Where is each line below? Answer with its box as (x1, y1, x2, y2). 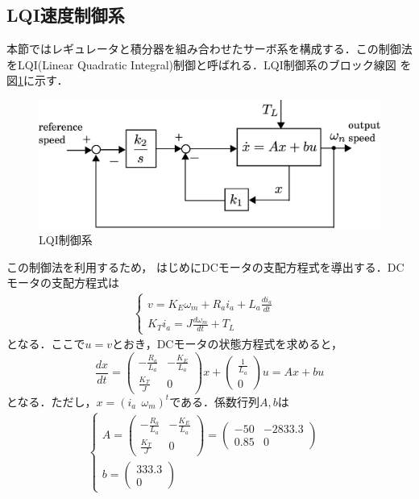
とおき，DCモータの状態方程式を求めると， (112, 335, 342, 352)
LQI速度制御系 (6, 2, 125, 27)
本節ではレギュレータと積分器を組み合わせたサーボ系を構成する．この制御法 (6, 40, 413, 57)
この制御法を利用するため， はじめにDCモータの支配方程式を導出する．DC (6, 258, 404, 275)
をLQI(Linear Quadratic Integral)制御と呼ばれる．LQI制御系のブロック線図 (6, 56, 396, 73)
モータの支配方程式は (6, 274, 119, 291)
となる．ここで (6, 335, 85, 352)
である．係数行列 (169, 393, 260, 410)
